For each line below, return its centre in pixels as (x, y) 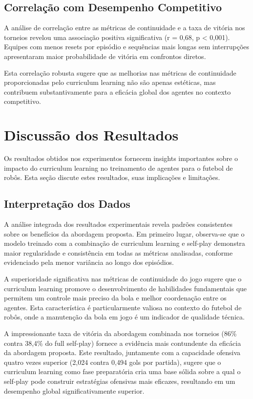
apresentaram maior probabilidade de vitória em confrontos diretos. (105, 56)
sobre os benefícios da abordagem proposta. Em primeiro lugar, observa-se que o (124, 233)
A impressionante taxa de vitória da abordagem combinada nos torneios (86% (120, 333)
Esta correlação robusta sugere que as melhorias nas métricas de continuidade (120, 72)
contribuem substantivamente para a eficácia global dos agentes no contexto (117, 91)
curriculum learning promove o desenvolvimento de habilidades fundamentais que (126, 288)
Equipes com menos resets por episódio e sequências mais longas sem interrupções (127, 47)
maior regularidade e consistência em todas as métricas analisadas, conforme (118, 252)
